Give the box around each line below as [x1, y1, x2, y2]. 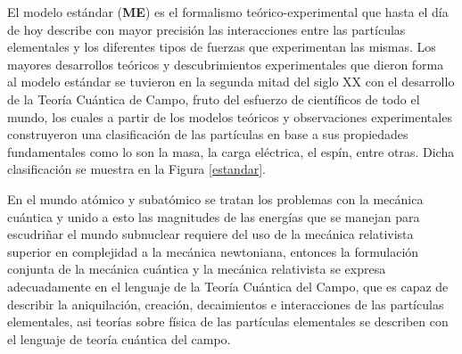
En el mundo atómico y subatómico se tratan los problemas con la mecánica [7, 189, 424, 208]
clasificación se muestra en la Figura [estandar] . [7, 160, 266, 178]
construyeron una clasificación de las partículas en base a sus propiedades [7, 125, 408, 144]
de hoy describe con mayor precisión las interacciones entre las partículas [7, 20, 406, 38]
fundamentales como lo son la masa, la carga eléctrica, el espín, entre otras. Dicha [7, 142, 455, 161]
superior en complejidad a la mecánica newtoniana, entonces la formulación [7, 242, 419, 260]
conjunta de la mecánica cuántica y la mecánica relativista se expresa [7, 259, 386, 278]
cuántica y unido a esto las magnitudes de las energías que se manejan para [7, 207, 420, 226]
